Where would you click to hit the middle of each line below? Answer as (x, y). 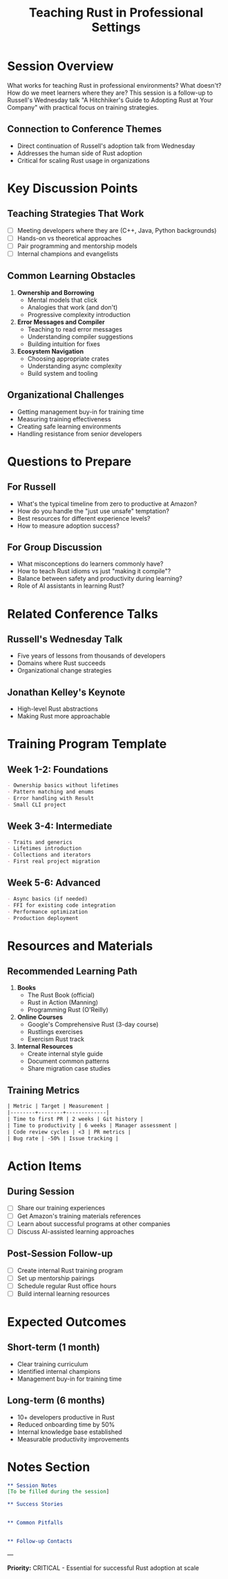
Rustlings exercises (55, 1032)
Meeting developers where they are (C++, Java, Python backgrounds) (117, 230)
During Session (41, 1192)
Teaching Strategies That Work (76, 214)
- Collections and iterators (49, 855)
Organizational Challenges (66, 395)
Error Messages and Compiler (61, 322)
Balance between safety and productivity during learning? (100, 579)
